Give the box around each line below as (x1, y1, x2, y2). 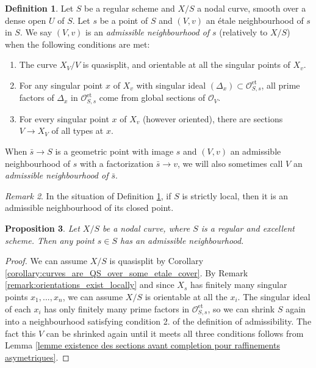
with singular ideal (136, 78, 206, 91)
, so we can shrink (207, 302, 275, 315)
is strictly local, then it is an (182, 189, 289, 202)
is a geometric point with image (55, 145, 174, 158)
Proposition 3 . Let (5, 222, 80, 235)
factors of (19, 91, 54, 104)
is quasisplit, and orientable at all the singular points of (82, 58, 290, 71)
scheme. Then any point (5, 234, 95, 246)
